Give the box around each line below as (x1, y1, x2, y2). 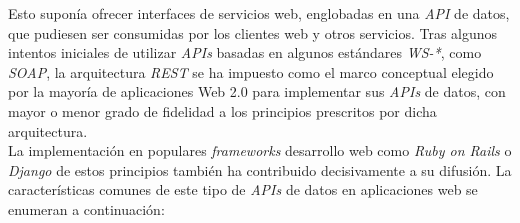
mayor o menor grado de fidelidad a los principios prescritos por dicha (8, 100, 437, 121)
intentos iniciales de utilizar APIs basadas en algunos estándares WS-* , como (8, 42, 482, 63)
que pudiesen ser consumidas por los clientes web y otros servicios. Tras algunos (8, 22, 498, 43)
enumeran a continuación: (8, 198, 165, 219)
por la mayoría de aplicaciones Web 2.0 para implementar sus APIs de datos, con (8, 81, 506, 102)
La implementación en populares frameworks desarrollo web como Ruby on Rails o (8, 140, 512, 161)
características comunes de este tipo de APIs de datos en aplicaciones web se (8, 179, 478, 200)
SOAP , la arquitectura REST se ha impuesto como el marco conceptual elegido (8, 61, 494, 82)
